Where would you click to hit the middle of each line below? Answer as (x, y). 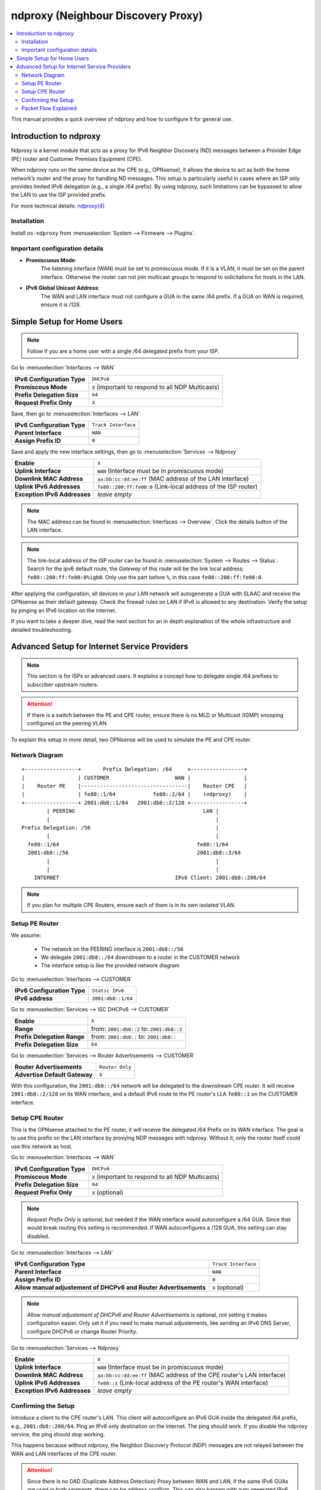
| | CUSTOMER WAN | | (134, 777)
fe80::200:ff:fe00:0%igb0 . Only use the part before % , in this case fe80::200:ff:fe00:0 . (145, 577)
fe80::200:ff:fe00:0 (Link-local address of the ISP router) (177, 487)
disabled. (38, 1236)
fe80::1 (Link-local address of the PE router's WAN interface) (183, 1383)
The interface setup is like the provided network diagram (110, 966)
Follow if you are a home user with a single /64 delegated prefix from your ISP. (123, 351)
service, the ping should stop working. (58, 1434)
